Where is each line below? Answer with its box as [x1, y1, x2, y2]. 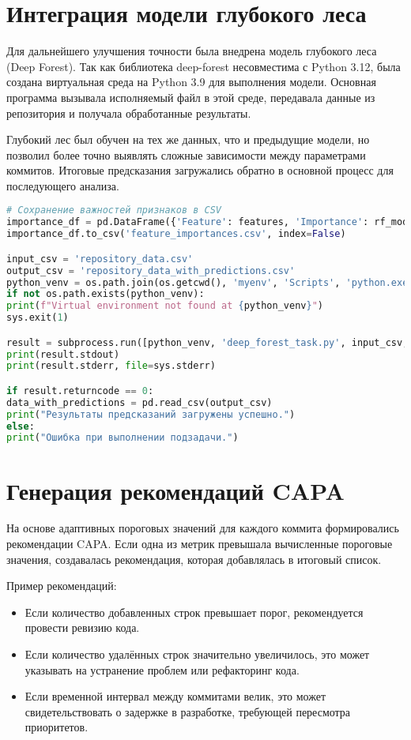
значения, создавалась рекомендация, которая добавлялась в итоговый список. [6, 550, 382, 567]
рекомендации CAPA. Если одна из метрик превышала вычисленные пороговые [6, 535, 393, 552]
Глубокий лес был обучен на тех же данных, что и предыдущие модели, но [6, 131, 370, 148]
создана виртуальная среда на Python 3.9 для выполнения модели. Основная [6, 73, 376, 90]
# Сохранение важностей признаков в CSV [6, 205, 222, 216]
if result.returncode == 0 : [6, 385, 154, 396]
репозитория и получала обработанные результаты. [6, 104, 251, 121]
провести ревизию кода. [25, 619, 140, 636]
